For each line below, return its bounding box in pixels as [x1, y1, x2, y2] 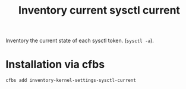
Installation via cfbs [5, 58, 105, 71]
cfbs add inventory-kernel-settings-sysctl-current [5, 78, 136, 84]
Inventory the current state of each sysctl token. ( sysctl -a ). [5, 37, 154, 44]
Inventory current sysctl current [18, 4, 181, 17]
